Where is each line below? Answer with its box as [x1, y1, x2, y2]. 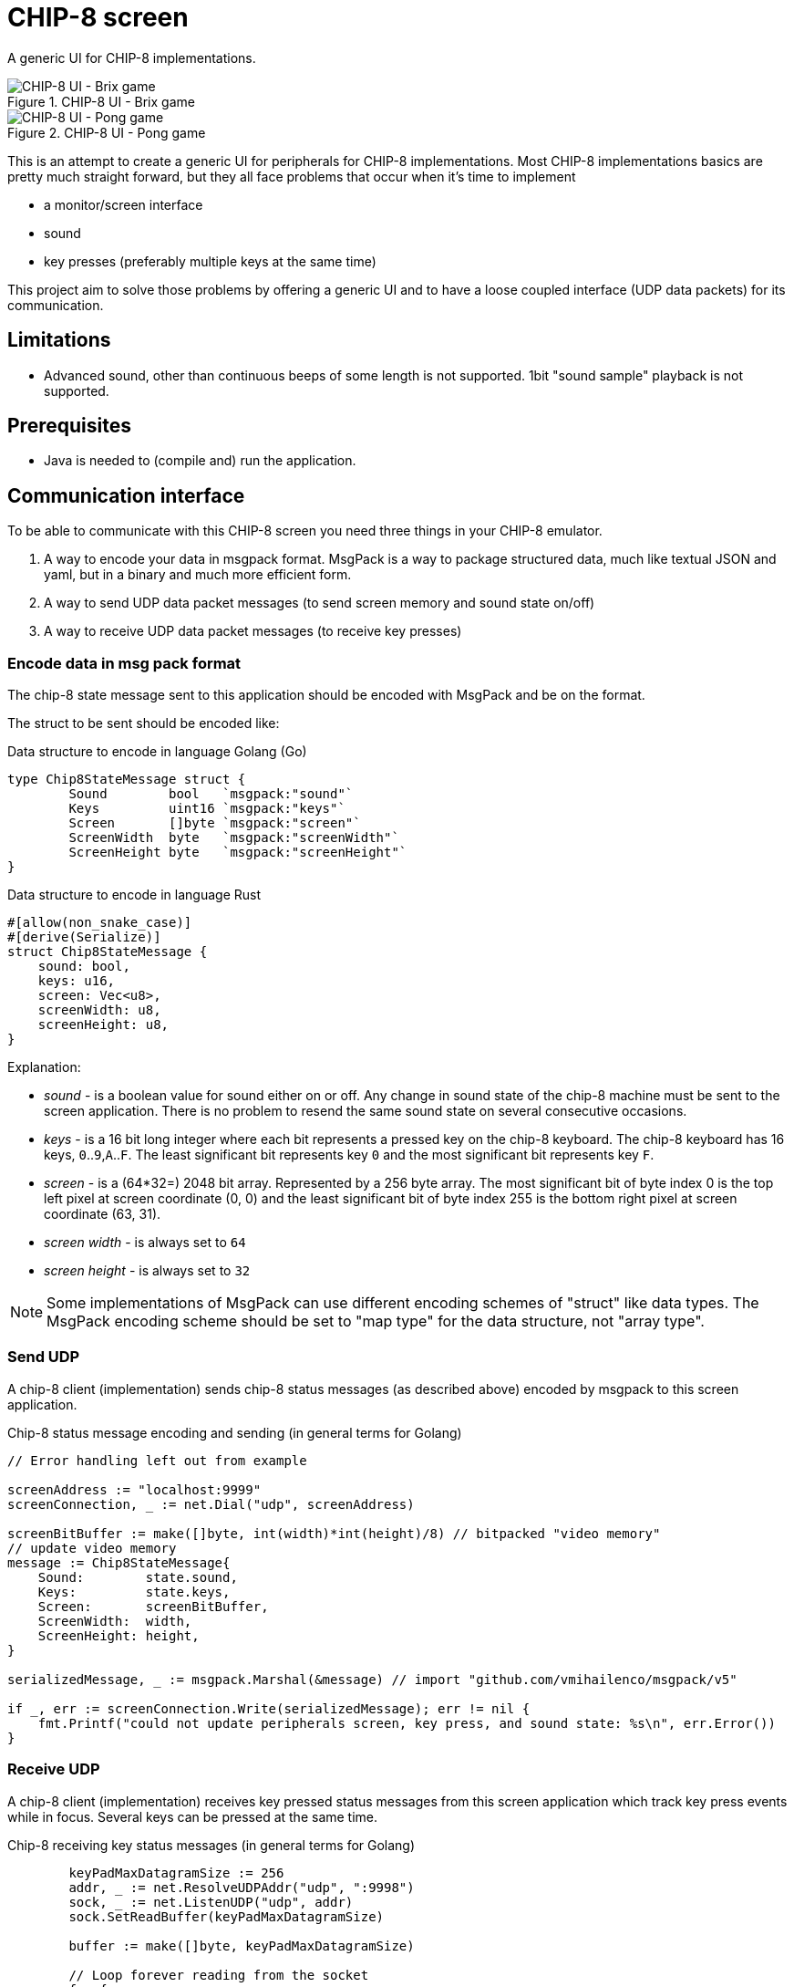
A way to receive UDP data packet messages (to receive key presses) [44, 623, 462, 640]
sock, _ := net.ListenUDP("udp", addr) [68, 1894, 354, 1909]
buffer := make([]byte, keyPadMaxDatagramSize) [68, 1938, 415, 1953]
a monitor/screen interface [44, 196, 203, 213]
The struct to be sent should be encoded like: [7, 715, 280, 732]
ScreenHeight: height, [37, 1628, 200, 1643]
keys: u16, [37, 973, 116, 989]
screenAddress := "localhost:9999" [7, 1482, 262, 1497]
